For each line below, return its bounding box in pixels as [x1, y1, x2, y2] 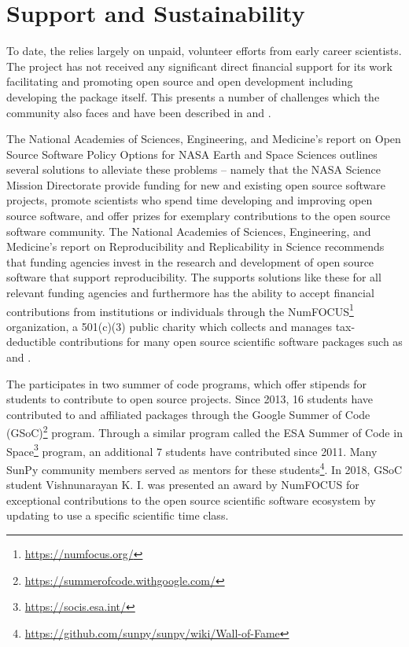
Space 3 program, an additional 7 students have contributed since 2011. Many [6, 440, 378, 459]
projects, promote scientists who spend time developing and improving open [6, 192, 373, 208]
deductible [6, 333, 57, 350]
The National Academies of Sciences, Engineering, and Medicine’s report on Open [6, 131, 401, 147]
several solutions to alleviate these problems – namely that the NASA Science [6, 161, 381, 178]
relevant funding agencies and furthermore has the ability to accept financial [6, 285, 374, 301]
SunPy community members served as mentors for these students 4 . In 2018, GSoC [6, 458, 403, 477]
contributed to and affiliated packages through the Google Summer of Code [6, 406, 370, 422]
